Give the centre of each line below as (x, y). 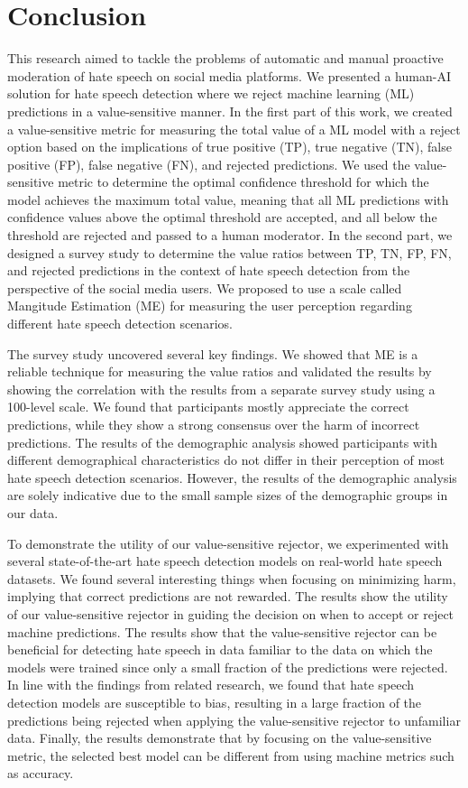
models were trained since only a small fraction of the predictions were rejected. (228, 667)
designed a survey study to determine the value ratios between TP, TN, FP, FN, (229, 252)
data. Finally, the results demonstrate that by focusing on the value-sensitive (220, 738)
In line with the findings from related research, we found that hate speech (211, 685)
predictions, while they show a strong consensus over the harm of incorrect (214, 424)
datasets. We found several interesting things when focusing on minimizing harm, (232, 578)
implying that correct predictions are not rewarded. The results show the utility (228, 596)
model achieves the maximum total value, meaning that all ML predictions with (228, 199)
